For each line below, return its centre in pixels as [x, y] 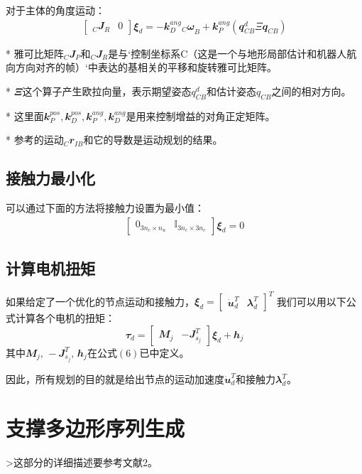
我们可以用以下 [311, 301]
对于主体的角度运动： [55, 10]
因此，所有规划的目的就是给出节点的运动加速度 [115, 379]
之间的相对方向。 [311, 91]
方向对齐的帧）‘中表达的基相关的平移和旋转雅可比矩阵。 [146, 67]
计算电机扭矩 [50, 268]
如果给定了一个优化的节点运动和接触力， [100, 301]
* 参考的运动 [35, 140]
